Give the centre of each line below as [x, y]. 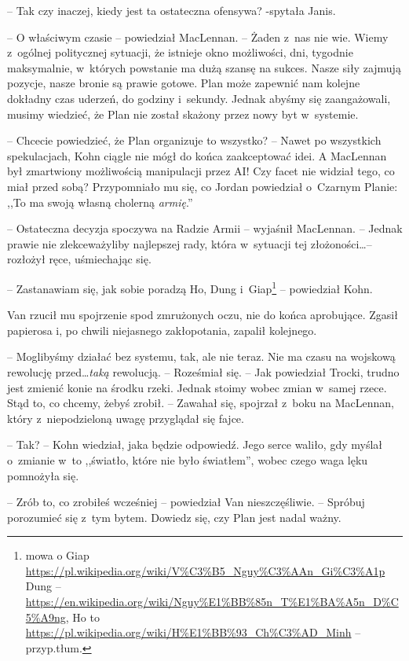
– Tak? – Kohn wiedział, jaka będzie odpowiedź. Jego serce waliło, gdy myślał [195, 444]
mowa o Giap [57, 555]
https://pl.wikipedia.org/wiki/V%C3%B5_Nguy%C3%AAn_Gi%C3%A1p [205, 570]
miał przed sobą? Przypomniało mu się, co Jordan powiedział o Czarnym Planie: [203, 186]
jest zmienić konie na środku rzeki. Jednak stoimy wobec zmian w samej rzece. [197, 387]
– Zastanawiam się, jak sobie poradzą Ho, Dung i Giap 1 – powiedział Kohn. [190, 287]
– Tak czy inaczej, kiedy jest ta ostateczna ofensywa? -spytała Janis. [172, 10]
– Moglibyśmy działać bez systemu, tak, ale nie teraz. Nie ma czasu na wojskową [201, 356]
